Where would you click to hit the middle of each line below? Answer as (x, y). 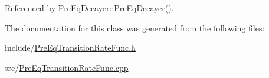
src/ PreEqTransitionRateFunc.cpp (67, 67)
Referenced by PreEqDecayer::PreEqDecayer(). (89, 8)
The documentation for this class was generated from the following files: (135, 27)
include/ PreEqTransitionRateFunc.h (70, 48)
